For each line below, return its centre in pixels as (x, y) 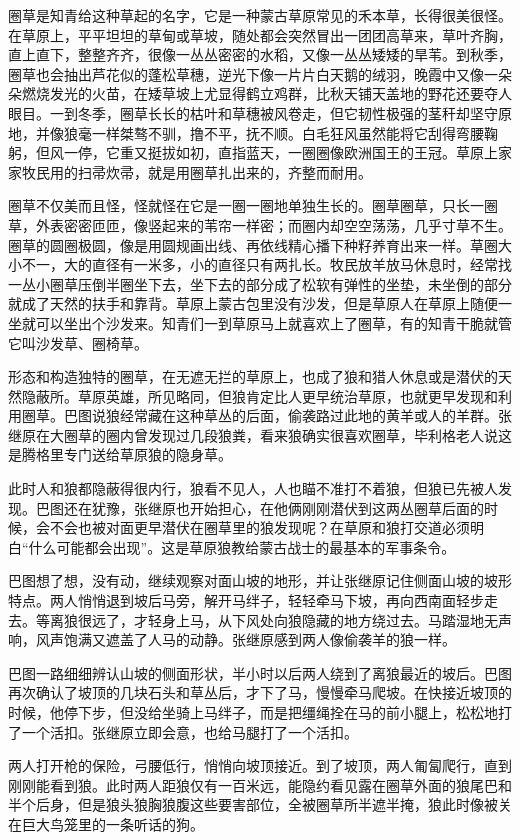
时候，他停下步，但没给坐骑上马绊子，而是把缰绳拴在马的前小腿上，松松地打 (260, 712)
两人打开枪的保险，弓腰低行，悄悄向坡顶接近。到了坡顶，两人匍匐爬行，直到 (260, 765)
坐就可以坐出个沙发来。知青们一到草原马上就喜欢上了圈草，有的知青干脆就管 (260, 322)
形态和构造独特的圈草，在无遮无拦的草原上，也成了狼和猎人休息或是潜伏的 (253, 376)
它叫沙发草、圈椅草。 (78, 342)
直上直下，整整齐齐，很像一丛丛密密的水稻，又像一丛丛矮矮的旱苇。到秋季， (260, 54)
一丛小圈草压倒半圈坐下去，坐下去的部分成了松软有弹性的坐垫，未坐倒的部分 (260, 283)
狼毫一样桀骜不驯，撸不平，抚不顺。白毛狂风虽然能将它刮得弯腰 (273, 132)
